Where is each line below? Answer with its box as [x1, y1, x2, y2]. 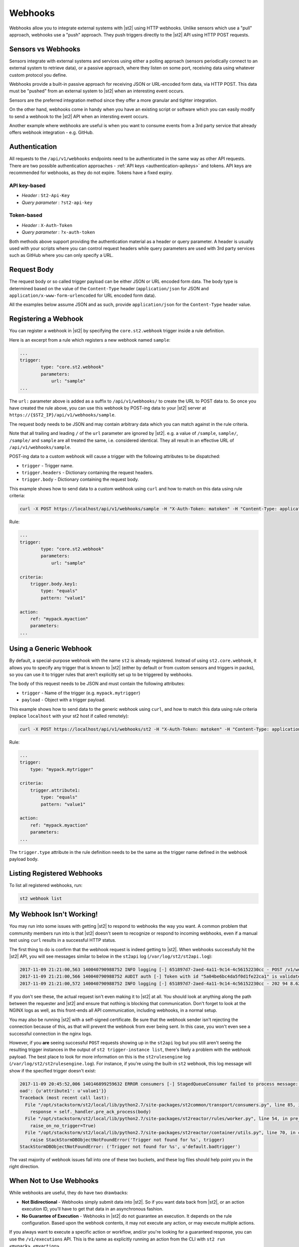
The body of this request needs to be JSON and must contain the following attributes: [9, 681, 185, 687]
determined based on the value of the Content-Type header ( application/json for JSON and [9, 285, 209, 291]
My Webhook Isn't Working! [9, 910, 98, 919]
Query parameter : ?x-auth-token [21, 229, 95, 235]
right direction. [9, 1164, 40, 1170]
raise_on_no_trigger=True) [30, 1123, 97, 1128]
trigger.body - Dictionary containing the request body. [21, 476, 139, 482]
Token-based [9, 212, 42, 219]
